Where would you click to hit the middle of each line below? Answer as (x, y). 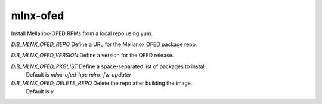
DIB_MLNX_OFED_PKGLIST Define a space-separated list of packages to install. (109, 66)
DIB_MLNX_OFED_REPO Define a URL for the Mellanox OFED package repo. (104, 44)
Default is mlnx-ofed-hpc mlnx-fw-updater (78, 75)
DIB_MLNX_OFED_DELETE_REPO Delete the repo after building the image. (102, 83)
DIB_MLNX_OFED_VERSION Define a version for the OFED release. (92, 55)
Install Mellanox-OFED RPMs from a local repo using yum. (82, 33)
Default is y (40, 91)
